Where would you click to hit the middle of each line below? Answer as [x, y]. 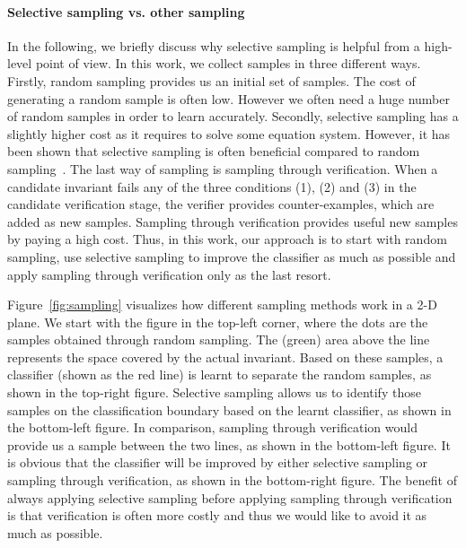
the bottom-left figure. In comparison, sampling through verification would [212, 427]
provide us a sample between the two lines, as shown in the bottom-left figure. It [229, 444]
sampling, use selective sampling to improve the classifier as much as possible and [232, 256]
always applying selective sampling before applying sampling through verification [230, 497]
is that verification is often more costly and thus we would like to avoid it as [217, 515]
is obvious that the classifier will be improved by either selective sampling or [218, 462]
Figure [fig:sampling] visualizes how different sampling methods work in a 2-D [222, 304]
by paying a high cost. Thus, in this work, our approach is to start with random [227, 239]
